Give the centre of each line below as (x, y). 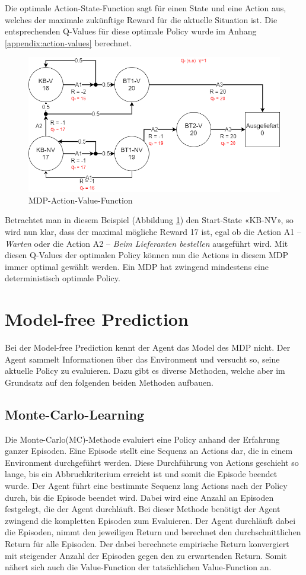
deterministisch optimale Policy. (63, 278)
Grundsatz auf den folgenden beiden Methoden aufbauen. (109, 382)
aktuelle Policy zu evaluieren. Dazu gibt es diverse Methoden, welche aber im (145, 371)
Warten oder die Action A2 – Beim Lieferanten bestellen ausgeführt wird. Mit (146, 243)
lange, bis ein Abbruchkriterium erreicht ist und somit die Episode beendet (141, 474)
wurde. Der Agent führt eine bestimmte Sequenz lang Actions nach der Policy (146, 485)
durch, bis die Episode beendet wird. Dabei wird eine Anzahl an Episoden (139, 497)
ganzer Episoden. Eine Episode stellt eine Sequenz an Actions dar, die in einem (149, 451)
